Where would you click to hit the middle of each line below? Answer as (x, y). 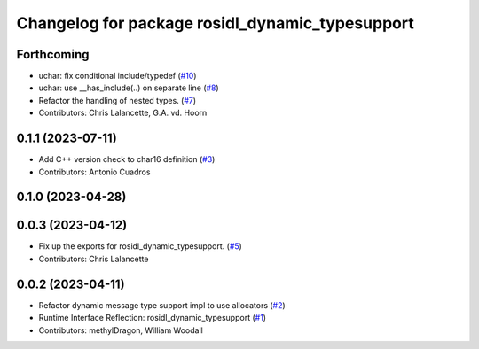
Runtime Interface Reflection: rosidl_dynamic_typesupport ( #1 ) (152, 318)
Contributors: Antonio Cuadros (94, 172)
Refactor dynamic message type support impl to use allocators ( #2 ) (162, 305)
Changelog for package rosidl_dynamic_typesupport (215, 23)
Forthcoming (53, 54)
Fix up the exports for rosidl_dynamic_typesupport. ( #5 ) (141, 246)
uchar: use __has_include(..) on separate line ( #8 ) (129, 88)
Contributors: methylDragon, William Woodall (121, 330)
